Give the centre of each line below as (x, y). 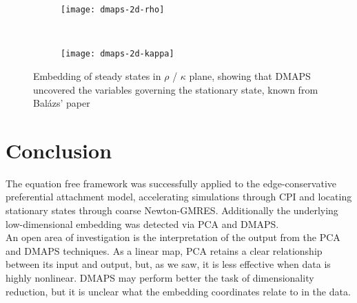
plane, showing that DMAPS (250, 75)
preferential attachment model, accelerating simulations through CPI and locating (179, 197)
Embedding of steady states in (97, 75)
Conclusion (59, 150)
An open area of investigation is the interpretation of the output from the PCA (173, 237)
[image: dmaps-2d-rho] (113, 10)
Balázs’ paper (62, 103)
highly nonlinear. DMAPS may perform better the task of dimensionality (160, 277)
